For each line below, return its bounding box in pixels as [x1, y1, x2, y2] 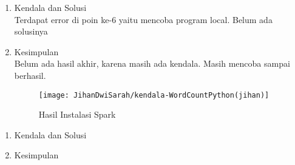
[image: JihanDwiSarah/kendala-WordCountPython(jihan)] [38, 90, 270, 99]
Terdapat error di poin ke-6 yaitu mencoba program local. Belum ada [14, 13, 273, 25]
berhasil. [14, 69, 46, 81]
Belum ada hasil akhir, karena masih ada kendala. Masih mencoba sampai [14, 57, 290, 70]
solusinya [14, 25, 48, 38]
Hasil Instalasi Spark [38, 108, 116, 121]
